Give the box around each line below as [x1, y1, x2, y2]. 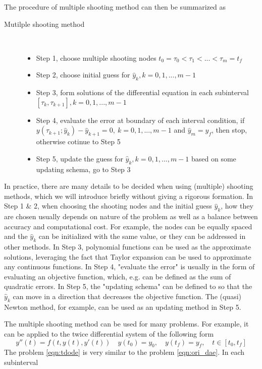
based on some [191, 153, 236, 163]
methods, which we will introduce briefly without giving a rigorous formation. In [4, 190, 253, 201]
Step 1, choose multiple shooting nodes [36, 52, 156, 63]
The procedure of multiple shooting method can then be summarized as [4, 2, 226, 12]
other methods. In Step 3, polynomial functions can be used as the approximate [4, 241, 251, 252]
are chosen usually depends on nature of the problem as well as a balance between [4, 211, 258, 222]
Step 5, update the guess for [36, 153, 123, 163]
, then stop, [212, 125, 247, 135]
